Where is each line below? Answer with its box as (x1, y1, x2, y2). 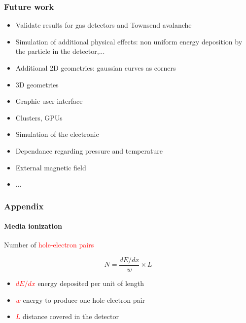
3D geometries (15, 79, 59, 89)
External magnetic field (15, 162, 86, 172)
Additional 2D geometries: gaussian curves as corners (15, 63, 176, 73)
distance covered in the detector (23, 311, 119, 322)
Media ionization (4, 221, 62, 231)
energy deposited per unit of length (37, 278, 144, 288)
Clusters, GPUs (15, 112, 63, 122)
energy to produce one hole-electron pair (23, 294, 145, 305)
